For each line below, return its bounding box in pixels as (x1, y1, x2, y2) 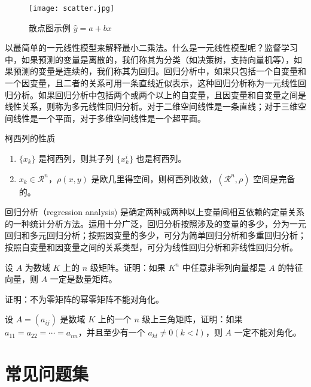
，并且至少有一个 (78, 326, 145, 338)
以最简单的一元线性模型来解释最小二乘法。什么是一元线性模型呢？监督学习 (5, 41, 298, 54)
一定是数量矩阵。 (50, 273, 117, 285)
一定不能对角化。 (234, 326, 301, 338)
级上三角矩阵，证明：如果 (142, 313, 243, 325)
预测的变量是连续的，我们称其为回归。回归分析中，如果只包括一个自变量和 (13, 65, 306, 77)
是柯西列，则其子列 (38, 152, 114, 164)
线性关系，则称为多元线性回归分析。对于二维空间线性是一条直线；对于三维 (5, 100, 298, 113)
